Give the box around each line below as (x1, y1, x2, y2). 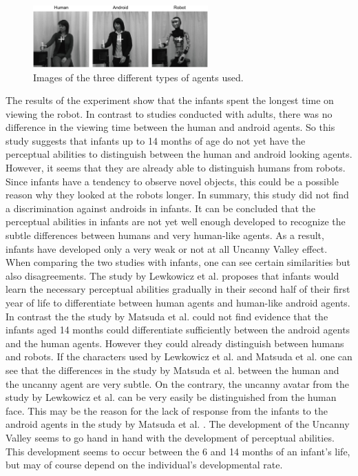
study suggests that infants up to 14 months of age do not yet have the (6, 133, 306, 147)
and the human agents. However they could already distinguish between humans (6, 335, 344, 350)
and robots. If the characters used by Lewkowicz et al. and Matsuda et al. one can (6, 349, 352, 364)
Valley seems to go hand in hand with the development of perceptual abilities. (6, 430, 335, 444)
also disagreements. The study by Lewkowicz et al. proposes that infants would (6, 268, 339, 282)
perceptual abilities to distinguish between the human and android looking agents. (6, 147, 352, 161)
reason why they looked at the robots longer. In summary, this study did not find (6, 187, 349, 202)
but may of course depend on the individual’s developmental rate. (6, 457, 283, 472)
